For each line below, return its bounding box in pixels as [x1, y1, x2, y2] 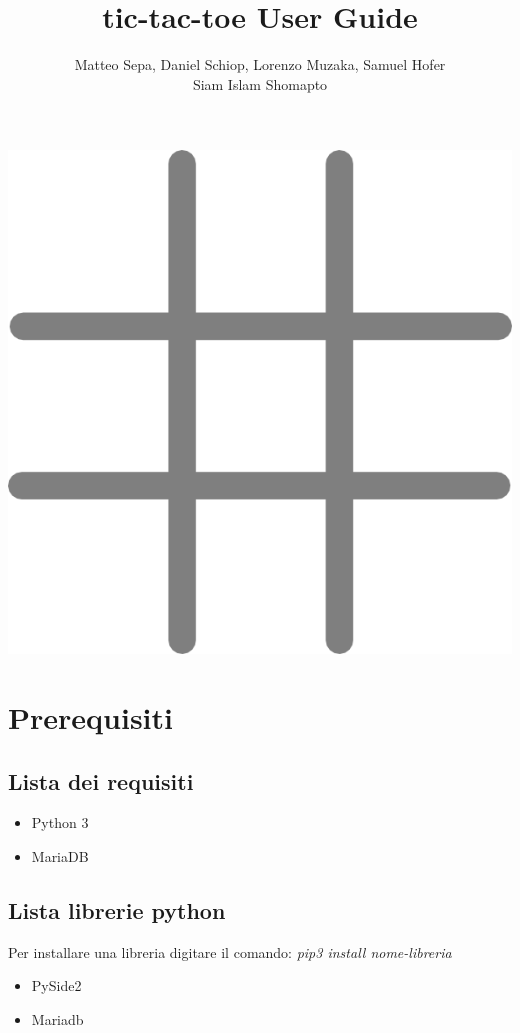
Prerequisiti [8, 697, 173, 738]
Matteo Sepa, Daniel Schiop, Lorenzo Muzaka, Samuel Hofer [74, 54, 446, 75]
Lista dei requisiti [8, 765, 194, 796]
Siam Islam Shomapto [192, 73, 328, 94]
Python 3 [31, 812, 89, 833]
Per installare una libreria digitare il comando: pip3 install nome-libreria [8, 941, 452, 962]
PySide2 [31, 975, 82, 996]
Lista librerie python [8, 895, 226, 926]
